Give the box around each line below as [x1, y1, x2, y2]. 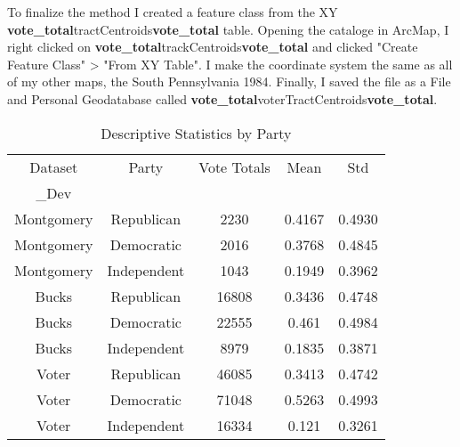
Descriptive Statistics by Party [101, 122, 292, 143]
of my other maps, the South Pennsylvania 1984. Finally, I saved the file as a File [7, 72, 451, 91]
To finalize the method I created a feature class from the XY [7, 3, 338, 20]
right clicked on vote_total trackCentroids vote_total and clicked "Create [7, 37, 418, 56]
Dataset [29, 156, 78, 177]
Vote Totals [198, 156, 270, 177]
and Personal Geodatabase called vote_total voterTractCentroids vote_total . [7, 89, 438, 108]
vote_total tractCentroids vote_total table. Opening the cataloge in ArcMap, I [7, 20, 449, 38]
